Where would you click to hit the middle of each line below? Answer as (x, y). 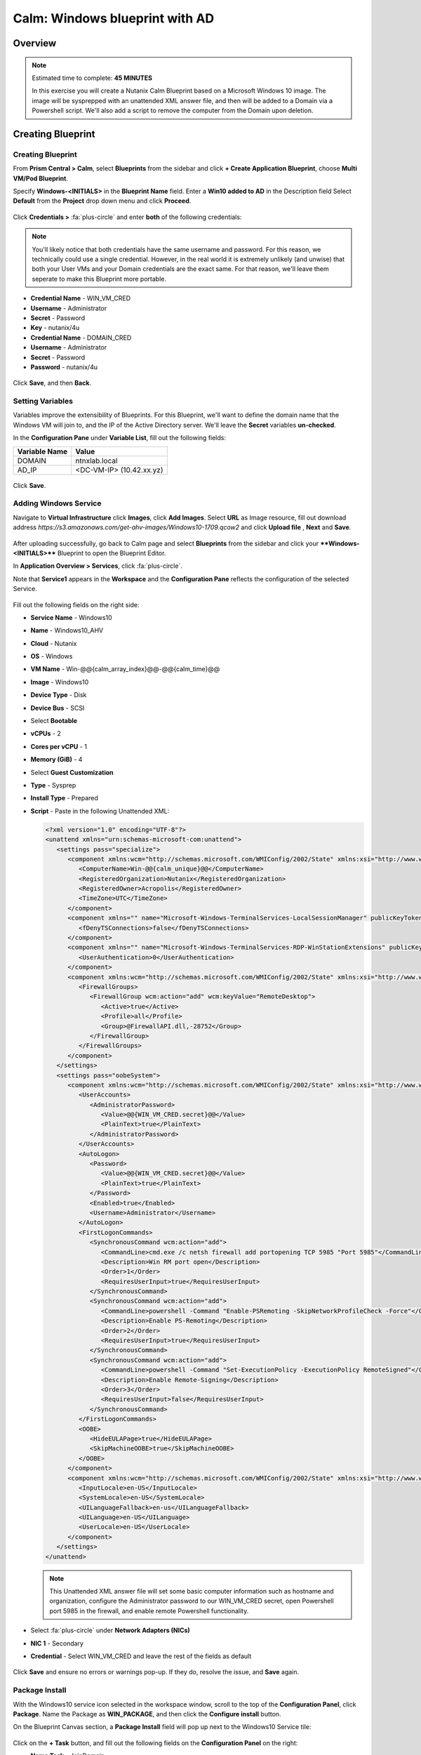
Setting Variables (43, 402)
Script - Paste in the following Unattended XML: (100, 811)
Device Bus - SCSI (58, 708)
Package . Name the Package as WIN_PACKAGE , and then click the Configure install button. (147, 1714)
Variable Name (42, 451)
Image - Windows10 (60, 682)
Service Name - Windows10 (71, 617)
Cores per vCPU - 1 (59, 746)
